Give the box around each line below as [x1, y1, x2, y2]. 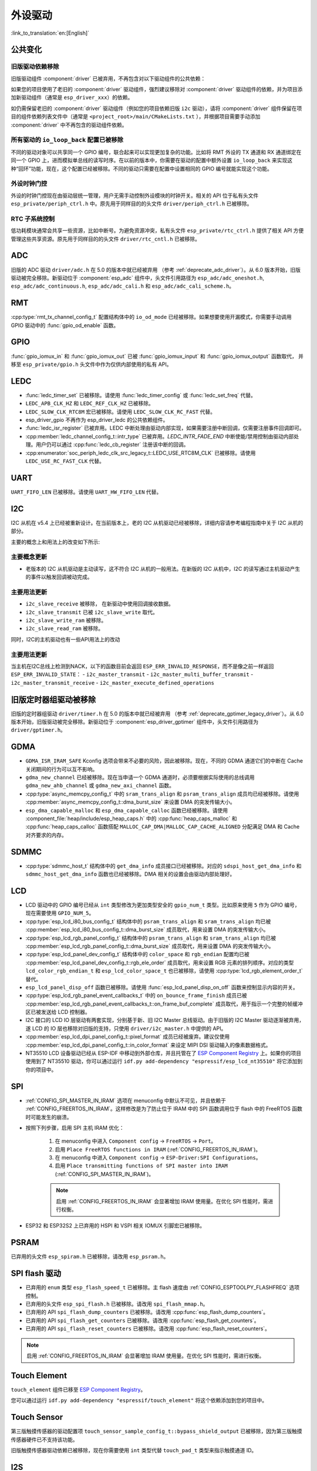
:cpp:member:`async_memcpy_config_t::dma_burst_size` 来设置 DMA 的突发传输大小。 [25, 798, 235, 806]
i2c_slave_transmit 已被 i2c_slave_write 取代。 [25, 608, 158, 615]
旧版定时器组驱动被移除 [11, 694, 96, 704]
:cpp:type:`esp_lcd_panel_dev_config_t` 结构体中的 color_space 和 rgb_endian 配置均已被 [25, 951, 249, 958]
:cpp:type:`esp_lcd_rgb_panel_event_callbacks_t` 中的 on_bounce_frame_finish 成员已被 [25, 992, 247, 999]
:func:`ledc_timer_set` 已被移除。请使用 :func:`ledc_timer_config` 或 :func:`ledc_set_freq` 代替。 [25, 391, 257, 398]
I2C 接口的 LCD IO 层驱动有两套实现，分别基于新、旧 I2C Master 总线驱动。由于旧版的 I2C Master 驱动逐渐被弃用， [25, 1017, 305, 1024]
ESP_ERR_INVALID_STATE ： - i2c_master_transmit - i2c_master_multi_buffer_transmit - [11, 671, 254, 678]
